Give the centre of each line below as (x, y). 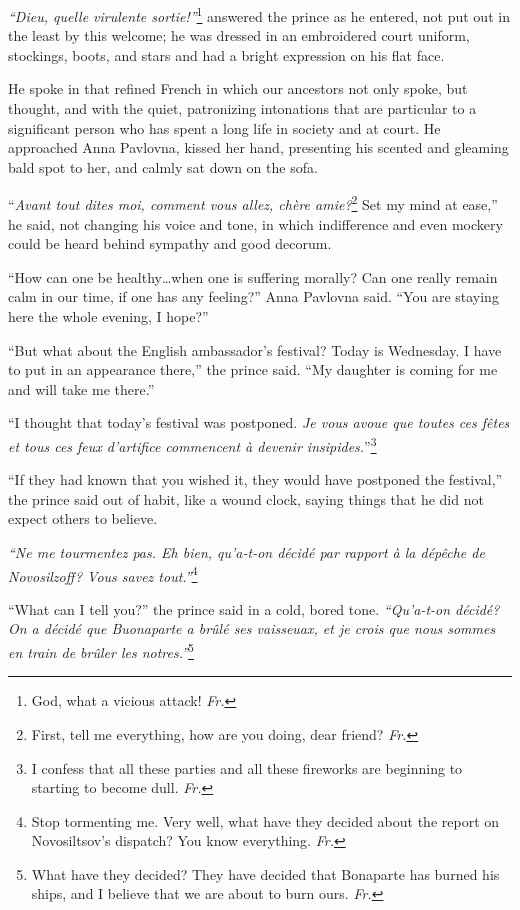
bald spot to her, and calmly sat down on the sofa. (163, 166)
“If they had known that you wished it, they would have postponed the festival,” (255, 479)
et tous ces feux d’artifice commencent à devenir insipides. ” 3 (192, 444)
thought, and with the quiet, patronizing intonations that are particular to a (242, 108)
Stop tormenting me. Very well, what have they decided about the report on (265, 820)
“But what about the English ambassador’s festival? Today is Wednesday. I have (255, 349)
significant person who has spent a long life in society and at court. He (224, 127)
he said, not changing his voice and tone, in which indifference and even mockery (255, 223)
